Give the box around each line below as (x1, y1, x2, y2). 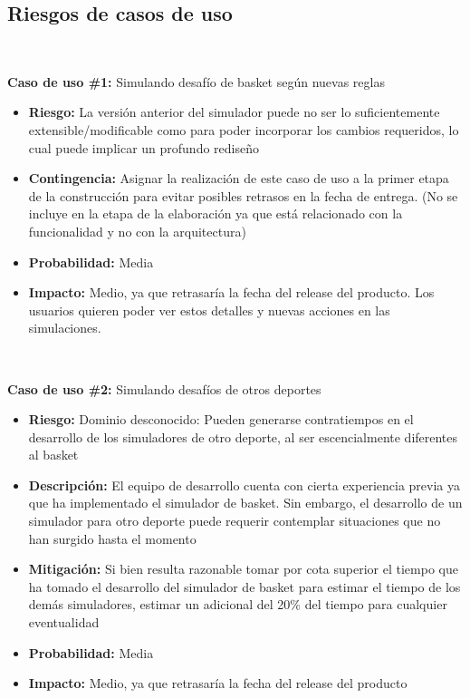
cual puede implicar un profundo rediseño (28, 138, 259, 157)
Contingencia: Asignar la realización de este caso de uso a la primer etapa (28, 169, 449, 188)
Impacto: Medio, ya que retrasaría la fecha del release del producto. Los (28, 283, 435, 302)
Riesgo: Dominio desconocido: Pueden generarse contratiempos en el (28, 410, 414, 429)
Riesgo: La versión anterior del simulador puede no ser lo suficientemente (28, 102, 440, 121)
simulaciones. (28, 318, 101, 337)
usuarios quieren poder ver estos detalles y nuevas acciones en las (28, 300, 390, 319)
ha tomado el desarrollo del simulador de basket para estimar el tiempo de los (28, 577, 461, 596)
